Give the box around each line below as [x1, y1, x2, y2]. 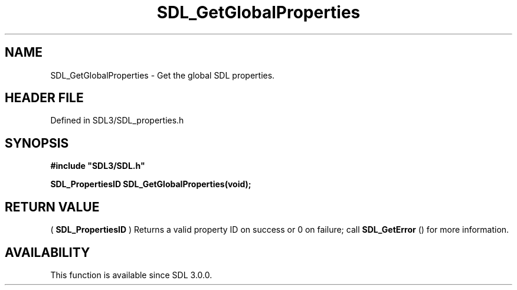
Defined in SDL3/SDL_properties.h [50, 115, 184, 126]
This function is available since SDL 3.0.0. [50, 269, 212, 280]
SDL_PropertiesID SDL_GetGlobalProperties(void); [50, 179, 251, 190]
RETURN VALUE [5, 199, 100, 214]
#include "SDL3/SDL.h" [50, 161, 145, 171]
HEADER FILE [5, 90, 84, 106]
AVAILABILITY [5, 245, 90, 260]
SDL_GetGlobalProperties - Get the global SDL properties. [50, 70, 275, 80]
